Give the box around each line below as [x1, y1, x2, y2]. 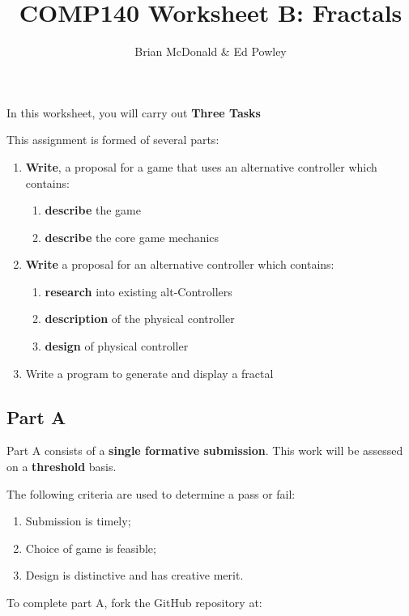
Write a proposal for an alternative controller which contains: [25, 256, 334, 273]
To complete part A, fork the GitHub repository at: [6, 594, 262, 611]
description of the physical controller [45, 310, 235, 327]
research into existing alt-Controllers [45, 283, 232, 300]
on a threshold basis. [6, 458, 117, 475]
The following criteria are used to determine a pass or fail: [6, 485, 296, 502]
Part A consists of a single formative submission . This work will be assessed [6, 442, 403, 459]
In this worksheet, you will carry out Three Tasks [6, 104, 261, 121]
